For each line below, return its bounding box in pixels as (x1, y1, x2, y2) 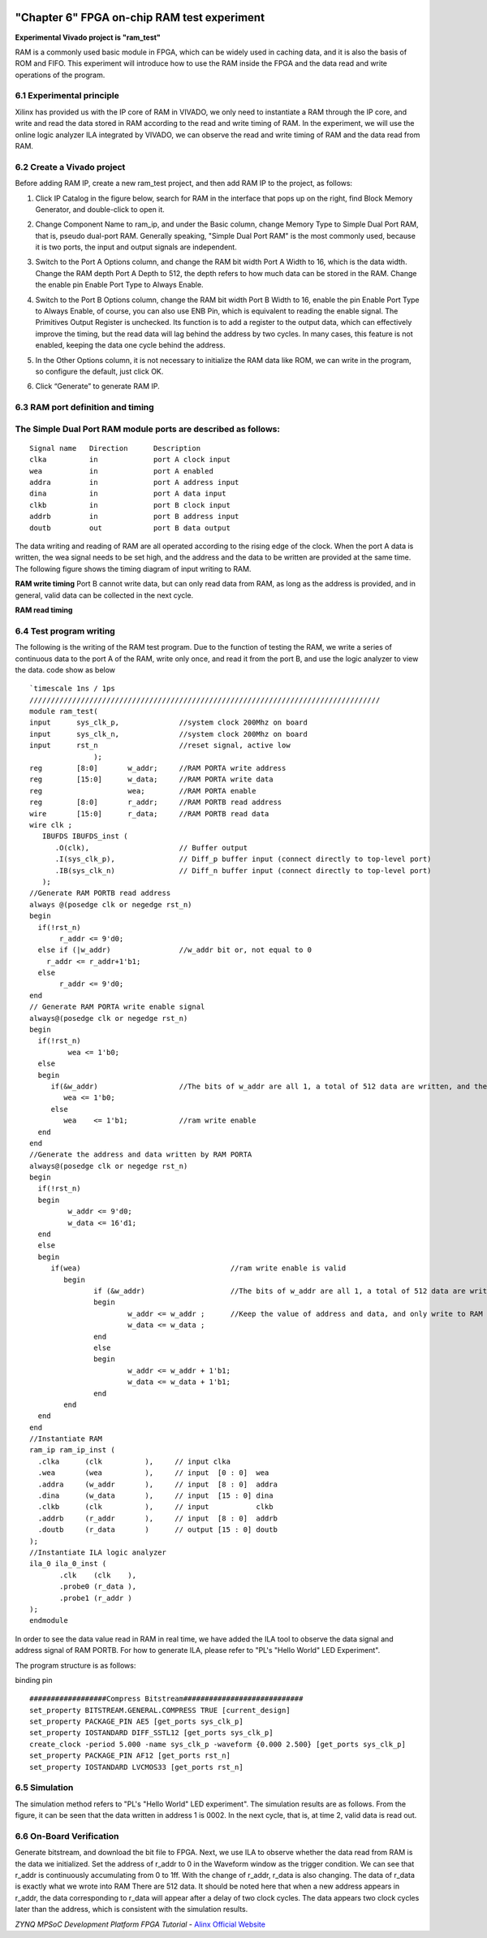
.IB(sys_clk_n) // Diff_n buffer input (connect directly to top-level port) (54, 866, 432, 875)
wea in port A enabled (29, 466, 214, 475)
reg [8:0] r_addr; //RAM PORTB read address (29, 798, 282, 807)
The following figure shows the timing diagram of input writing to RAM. (15, 564, 252, 573)
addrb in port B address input (29, 512, 239, 521)
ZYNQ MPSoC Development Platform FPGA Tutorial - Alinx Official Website (15, 1919, 265, 1929)
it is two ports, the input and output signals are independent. (35, 242, 237, 252)
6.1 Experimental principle (15, 90, 119, 102)
